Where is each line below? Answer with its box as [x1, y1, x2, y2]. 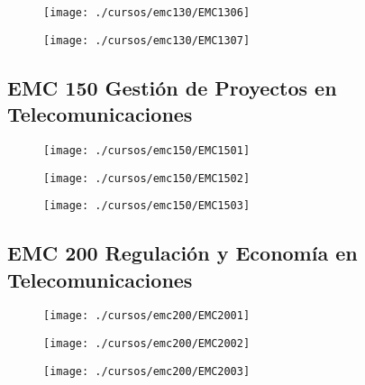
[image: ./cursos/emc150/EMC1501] [43, 143, 251, 157]
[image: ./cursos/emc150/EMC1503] [43, 199, 251, 213]
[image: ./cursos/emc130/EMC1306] [43, 6, 251, 19]
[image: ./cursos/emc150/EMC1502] [43, 171, 251, 185]
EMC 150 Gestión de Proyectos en [7, 73, 337, 101]
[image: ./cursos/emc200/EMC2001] [43, 309, 251, 323]
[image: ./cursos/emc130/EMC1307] [43, 33, 251, 47]
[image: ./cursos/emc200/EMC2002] [43, 337, 251, 351]
